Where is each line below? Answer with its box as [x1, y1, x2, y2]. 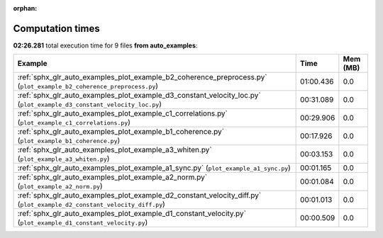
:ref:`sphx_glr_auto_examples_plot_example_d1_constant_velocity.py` [17, 209, 246, 219]
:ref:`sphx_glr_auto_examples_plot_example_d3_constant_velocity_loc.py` [17, 91, 262, 101]
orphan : [13, 4, 38, 12]
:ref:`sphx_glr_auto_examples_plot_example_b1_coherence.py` [17, 127, 225, 137]
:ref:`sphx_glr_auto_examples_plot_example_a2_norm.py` [17, 172, 208, 182]
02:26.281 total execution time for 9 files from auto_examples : [13, 41, 198, 50]
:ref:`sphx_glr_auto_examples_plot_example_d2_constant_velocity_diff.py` [17, 191, 262, 200]
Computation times [13, 22, 100, 35]
